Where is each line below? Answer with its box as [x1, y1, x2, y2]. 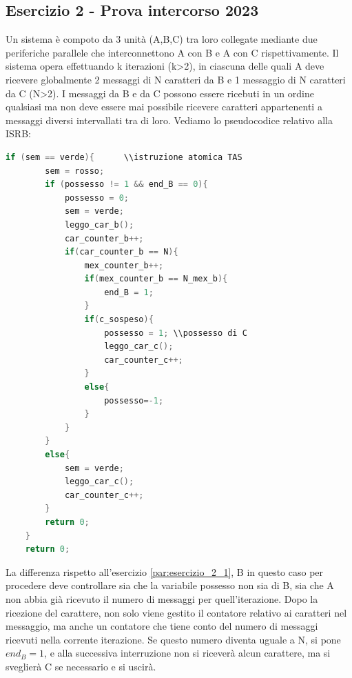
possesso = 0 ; [64, 192, 130, 203]
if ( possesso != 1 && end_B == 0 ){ [45, 179, 208, 190]
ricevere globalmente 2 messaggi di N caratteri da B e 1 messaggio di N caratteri [6, 72, 346, 86]
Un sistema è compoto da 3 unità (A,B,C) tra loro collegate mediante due [6, 32, 318, 46]
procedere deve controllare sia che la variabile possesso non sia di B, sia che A [6, 578, 334, 592]
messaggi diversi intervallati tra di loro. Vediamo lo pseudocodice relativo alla [6, 112, 333, 127]
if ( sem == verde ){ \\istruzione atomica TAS [6, 152, 242, 162]
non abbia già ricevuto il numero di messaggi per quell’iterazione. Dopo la [6, 591, 318, 606]
